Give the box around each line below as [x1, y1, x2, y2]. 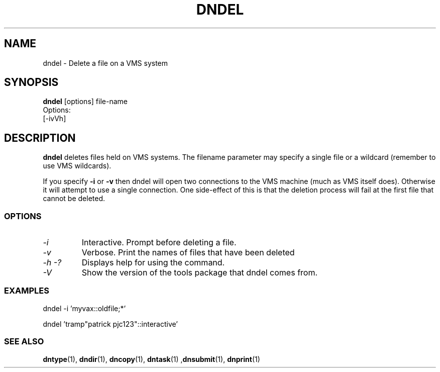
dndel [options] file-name [43, 97, 128, 106]
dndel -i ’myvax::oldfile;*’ [43, 304, 126, 313]
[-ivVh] [43, 114, 66, 123]
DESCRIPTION [4, 131, 76, 144]
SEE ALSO [4, 336, 44, 347]
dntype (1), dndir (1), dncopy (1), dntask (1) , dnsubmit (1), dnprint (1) [43, 354, 260, 363]
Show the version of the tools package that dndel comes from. [81, 267, 318, 278]
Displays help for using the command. [81, 257, 225, 268]
